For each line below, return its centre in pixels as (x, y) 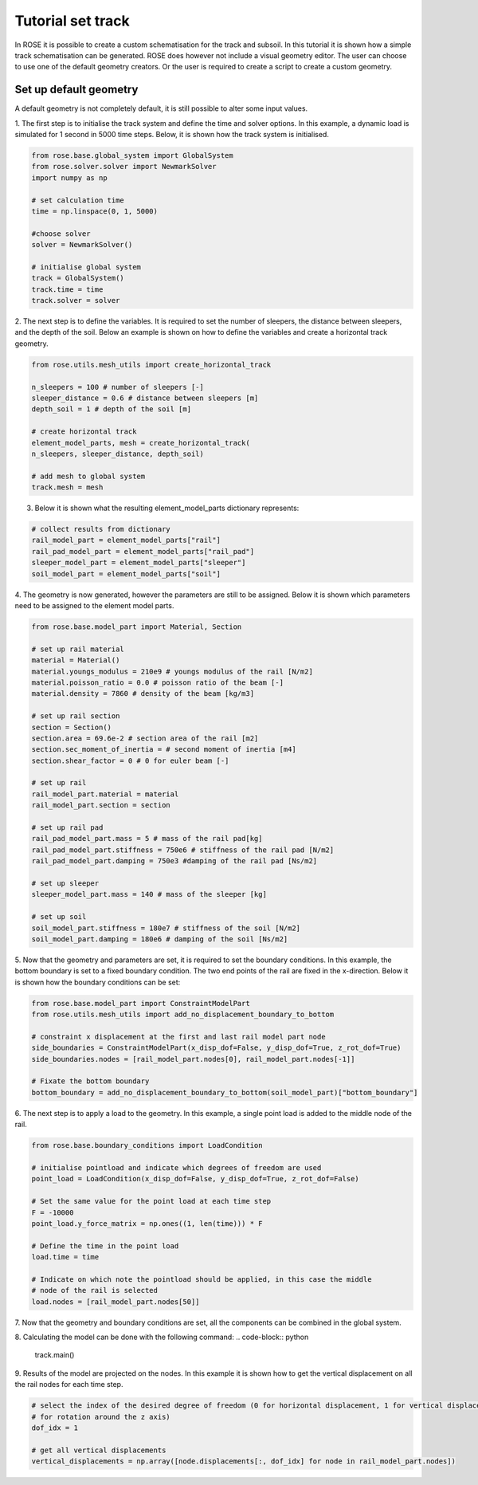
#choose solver (61, 234)
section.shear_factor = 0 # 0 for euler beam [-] (130, 760)
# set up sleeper (65, 884)
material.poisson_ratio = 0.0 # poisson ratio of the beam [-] (158, 682)
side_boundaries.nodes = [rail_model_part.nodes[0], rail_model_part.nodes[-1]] (193, 1059)
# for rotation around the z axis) (101, 1416)
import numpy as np (69, 178)
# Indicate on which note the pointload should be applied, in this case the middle (202, 1279)
